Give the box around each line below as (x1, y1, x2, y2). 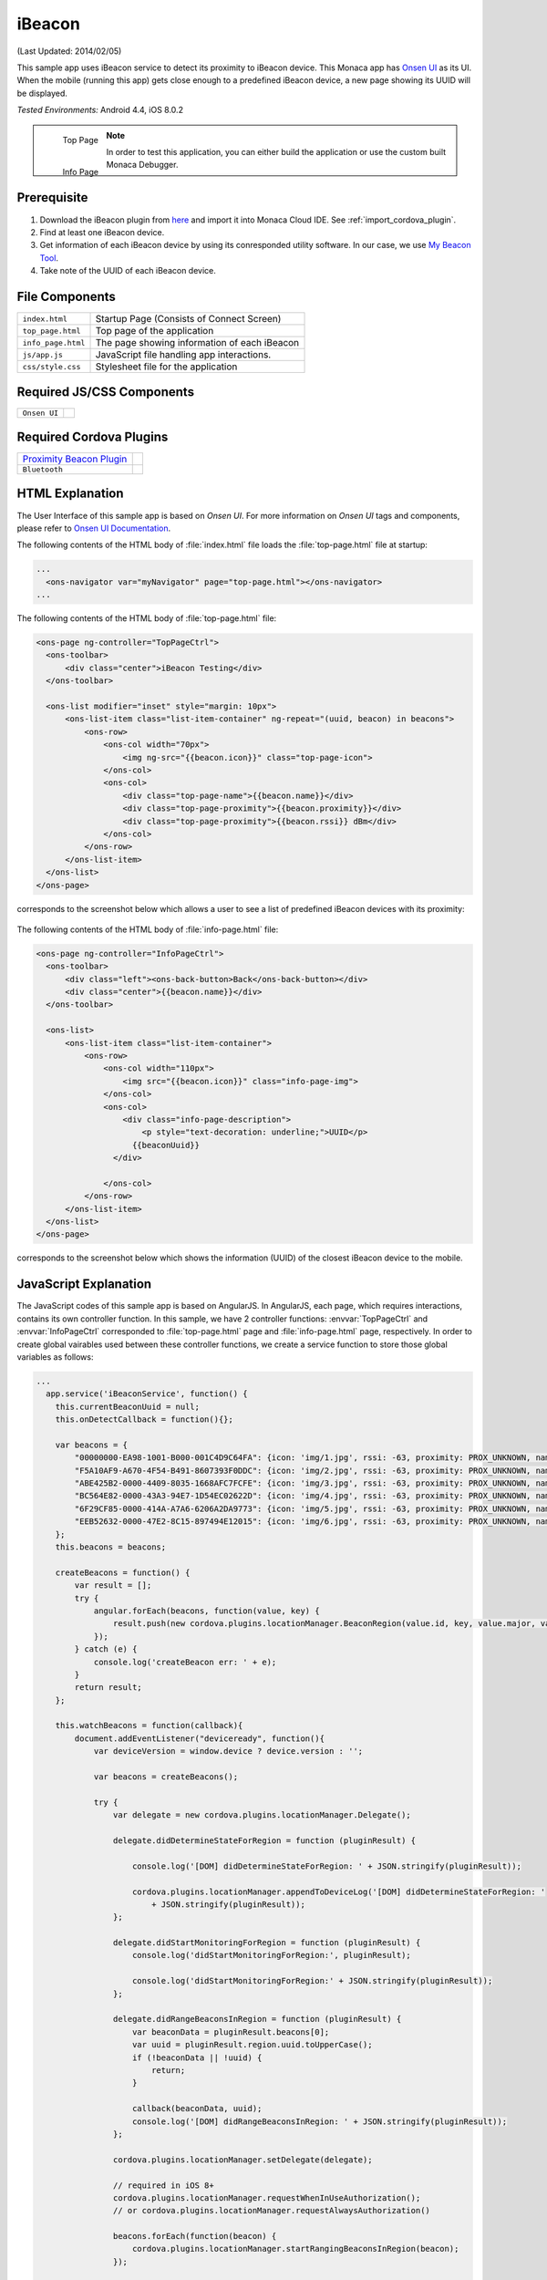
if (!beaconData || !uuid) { (132, 2052, 263, 2063)
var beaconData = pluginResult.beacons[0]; (132, 2026, 330, 2037)
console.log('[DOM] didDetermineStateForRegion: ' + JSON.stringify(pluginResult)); (132, 1860, 521, 1871)
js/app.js (22, 349, 64, 359)
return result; (74, 1683, 143, 1693)
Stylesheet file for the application (95, 360, 238, 373)
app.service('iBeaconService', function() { (46, 1389, 248, 1399)
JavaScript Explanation (16, 1277, 152, 1292)
